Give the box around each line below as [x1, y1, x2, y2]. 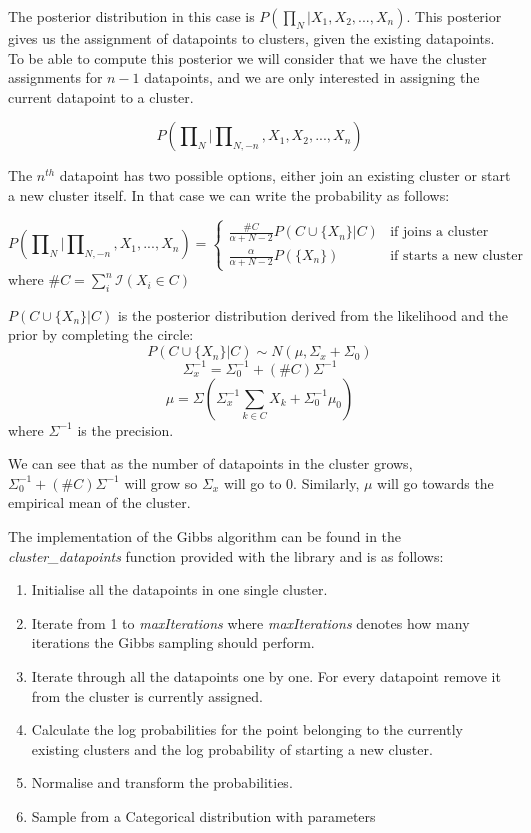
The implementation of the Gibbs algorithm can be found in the [8, 525, 402, 546]
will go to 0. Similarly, [223, 472, 360, 493]
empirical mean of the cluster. [8, 492, 191, 513]
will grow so [124, 472, 198, 493]
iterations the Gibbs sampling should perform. [31, 632, 315, 653]
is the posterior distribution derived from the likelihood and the [117, 304, 509, 325]
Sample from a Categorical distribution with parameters [31, 805, 376, 826]
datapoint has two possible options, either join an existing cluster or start [59, 165, 511, 186]
